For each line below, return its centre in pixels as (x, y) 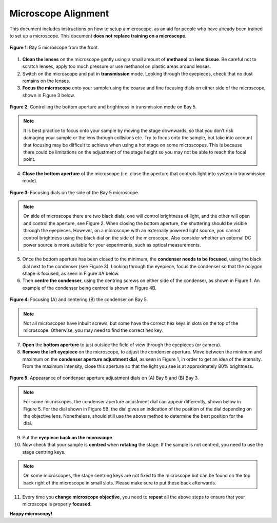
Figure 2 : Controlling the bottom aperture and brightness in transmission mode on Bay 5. (103, 107)
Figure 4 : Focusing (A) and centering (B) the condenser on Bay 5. (79, 300)
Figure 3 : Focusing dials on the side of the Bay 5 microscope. (74, 192)
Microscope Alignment (59, 13)
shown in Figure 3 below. (49, 95)
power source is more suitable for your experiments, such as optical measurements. (112, 245)
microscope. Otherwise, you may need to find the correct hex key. (93, 330)
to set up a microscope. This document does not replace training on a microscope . (98, 35)
